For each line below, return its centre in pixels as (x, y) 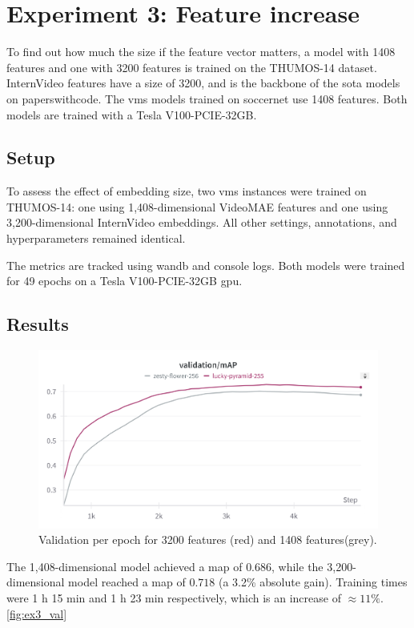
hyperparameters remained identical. (96, 238)
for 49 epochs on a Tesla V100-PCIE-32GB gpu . (125, 281)
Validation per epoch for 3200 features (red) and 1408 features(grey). (208, 539)
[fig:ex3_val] (37, 613)
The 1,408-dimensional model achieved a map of (125, 566)
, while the (297, 566)
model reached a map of (127, 582)
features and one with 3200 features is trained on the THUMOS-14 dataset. (192, 67)
